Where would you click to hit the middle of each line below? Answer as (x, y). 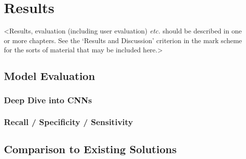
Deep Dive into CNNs (48, 100)
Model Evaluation (50, 76)
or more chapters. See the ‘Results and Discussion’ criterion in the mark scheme (123, 40)
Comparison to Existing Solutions (90, 149)
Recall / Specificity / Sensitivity (69, 122)
